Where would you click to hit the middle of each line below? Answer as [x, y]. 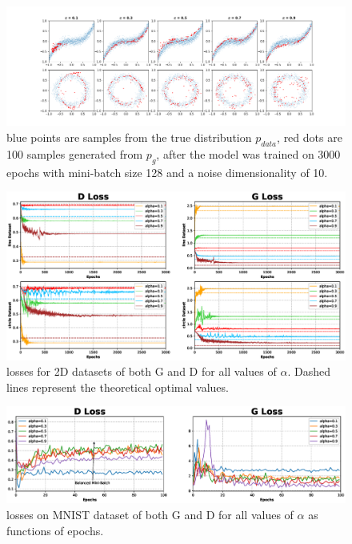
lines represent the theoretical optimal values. [118, 387]
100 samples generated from [75, 153]
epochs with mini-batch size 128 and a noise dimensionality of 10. [167, 172]
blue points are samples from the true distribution [129, 137]
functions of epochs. [55, 530]
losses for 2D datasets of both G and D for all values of [142, 371]
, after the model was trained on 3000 [248, 153]
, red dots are [310, 137]
